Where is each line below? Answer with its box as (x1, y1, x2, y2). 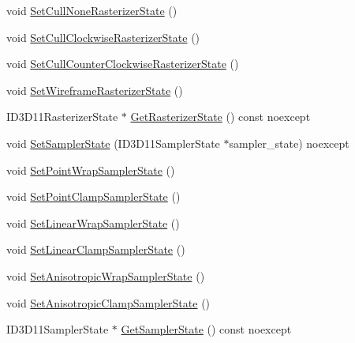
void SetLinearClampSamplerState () (6, 241, 185, 258)
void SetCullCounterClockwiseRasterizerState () (6, 55, 239, 72)
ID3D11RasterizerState (6, 108, 118, 125)
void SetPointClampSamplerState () (6, 188, 181, 205)
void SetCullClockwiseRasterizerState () (6, 28, 200, 45)
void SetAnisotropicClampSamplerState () (6, 294, 211, 311)
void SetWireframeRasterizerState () (6, 81, 183, 98)
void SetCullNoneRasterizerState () (6, 2, 177, 18)
